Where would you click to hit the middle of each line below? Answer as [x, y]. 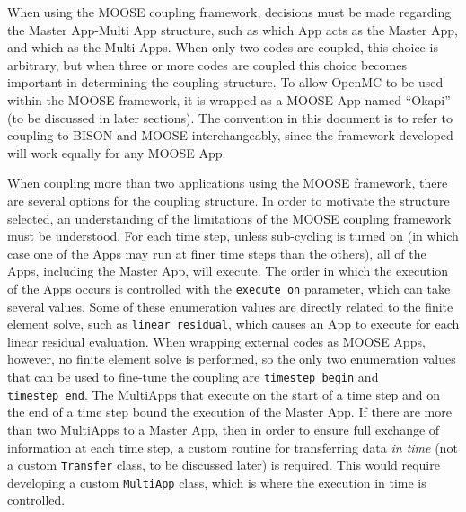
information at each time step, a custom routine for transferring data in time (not [233, 447]
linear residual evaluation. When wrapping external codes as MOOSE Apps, [216, 341]
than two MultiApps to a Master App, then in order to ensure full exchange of [224, 429]
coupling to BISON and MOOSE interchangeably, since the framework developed [230, 135]
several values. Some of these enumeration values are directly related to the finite [230, 306]
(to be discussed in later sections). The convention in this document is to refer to [230, 117]
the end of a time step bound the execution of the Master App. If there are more [229, 412]
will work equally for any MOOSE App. [117, 152]
